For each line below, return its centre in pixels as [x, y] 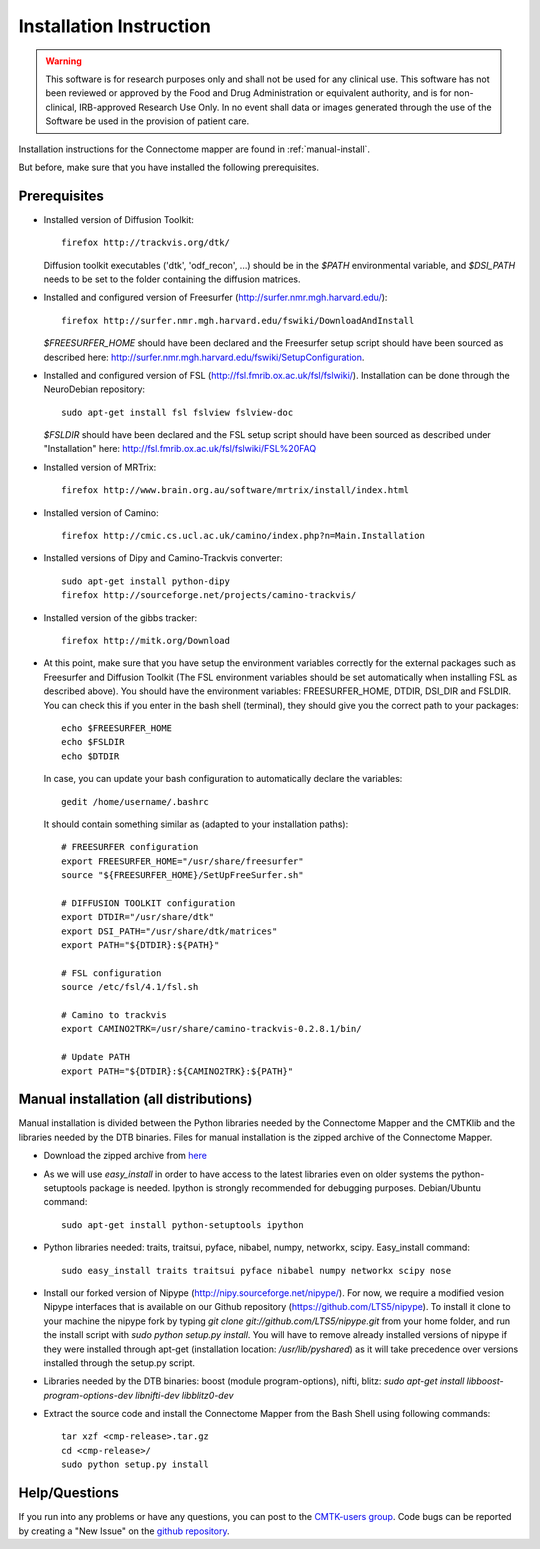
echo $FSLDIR [93, 742]
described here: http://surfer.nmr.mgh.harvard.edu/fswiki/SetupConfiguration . [204, 357]
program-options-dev [88, 1395]
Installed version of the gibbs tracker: [120, 617]
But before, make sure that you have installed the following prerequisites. [169, 167]
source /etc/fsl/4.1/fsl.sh [130, 987]
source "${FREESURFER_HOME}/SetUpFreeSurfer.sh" [182, 875]
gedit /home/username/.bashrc [135, 801]
